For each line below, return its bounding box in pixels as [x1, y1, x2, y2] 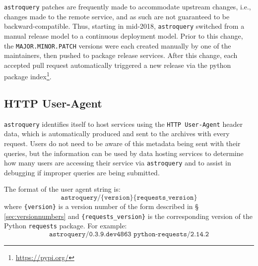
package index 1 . [4, 70, 52, 81]
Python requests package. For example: [4, 220, 127, 231]
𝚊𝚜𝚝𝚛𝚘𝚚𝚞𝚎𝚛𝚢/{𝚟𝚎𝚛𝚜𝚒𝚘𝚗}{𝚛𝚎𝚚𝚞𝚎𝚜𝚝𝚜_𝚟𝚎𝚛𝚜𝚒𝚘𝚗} [61, 194, 197, 202]
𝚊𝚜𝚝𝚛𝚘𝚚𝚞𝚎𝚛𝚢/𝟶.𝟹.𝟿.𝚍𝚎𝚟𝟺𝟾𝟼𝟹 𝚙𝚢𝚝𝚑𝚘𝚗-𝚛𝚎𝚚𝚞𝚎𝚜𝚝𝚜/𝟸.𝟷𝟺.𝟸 [49, 231, 209, 238]
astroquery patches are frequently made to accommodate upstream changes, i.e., [4, 1, 251, 11]
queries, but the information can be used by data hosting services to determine [4, 148, 244, 158]
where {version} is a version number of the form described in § [4, 201, 199, 212]
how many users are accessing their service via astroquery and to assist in [4, 158, 231, 168]
